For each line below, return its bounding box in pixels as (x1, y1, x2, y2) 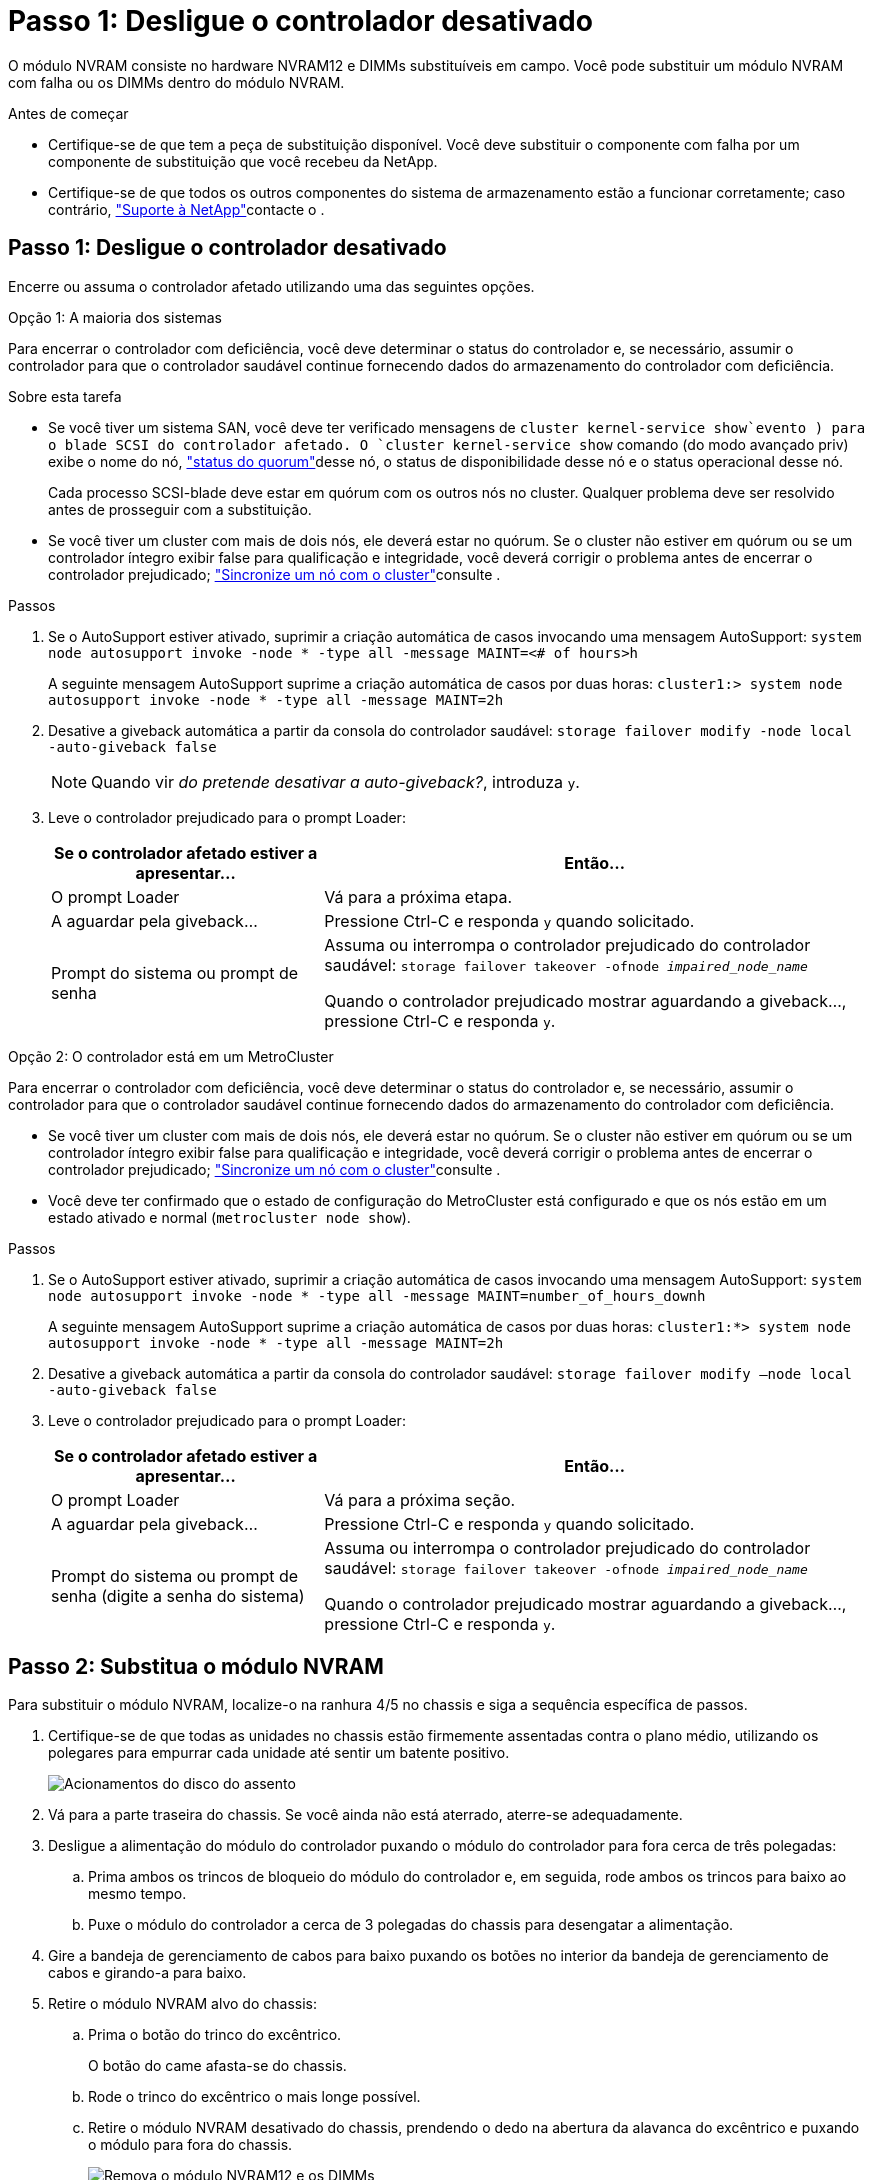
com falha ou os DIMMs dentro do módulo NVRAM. (8, 73, 345, 91)
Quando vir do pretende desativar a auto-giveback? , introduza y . (91, 771, 580, 792)
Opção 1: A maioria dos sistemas (8, 308, 222, 326)
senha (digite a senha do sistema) (51, 1585, 305, 1606)
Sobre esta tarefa (8, 387, 122, 405)
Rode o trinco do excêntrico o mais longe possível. (88, 2088, 421, 2106)
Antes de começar (8, 104, 129, 122)
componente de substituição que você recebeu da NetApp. (48, 152, 438, 170)
